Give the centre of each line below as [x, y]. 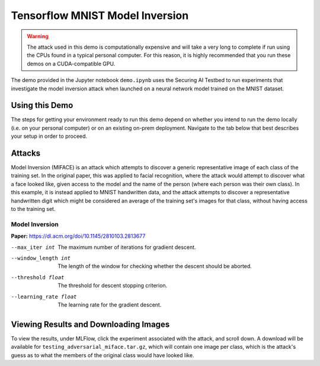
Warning [38, 36]
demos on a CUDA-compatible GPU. [71, 64]
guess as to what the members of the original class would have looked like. [103, 355]
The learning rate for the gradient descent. [110, 305]
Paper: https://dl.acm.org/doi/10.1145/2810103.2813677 [78, 236]
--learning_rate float [44, 296]
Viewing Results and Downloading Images [90, 324]
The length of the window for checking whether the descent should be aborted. [155, 266]
